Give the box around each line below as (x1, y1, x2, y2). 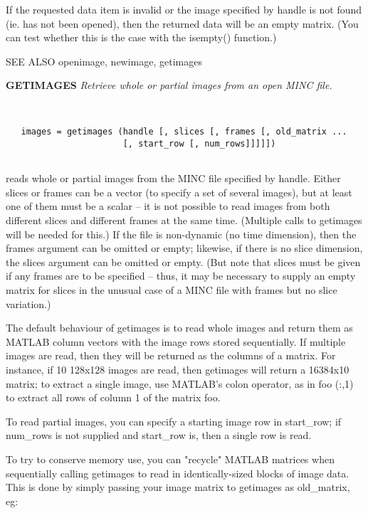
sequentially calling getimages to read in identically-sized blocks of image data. (6, 465, 349, 480)
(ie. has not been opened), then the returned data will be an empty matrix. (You (6, 16, 359, 31)
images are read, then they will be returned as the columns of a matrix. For (6, 348, 336, 363)
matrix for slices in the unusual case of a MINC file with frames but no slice (6, 282, 337, 297)
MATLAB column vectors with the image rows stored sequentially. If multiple (6, 334, 346, 349)
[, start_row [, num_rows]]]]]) (122, 138, 276, 149)
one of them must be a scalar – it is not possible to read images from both (6, 199, 330, 213)
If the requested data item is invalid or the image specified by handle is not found (6, 2, 362, 16)
